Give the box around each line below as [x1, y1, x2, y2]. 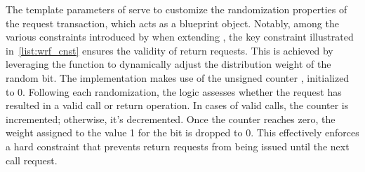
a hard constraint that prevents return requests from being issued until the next [6, 138, 350, 153]
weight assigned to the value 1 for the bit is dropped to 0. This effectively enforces [6, 125, 359, 140]
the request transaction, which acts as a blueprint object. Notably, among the [6, 15, 339, 30]
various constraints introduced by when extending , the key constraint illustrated [6, 29, 354, 44]
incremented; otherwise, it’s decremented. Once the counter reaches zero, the [6, 111, 336, 126]
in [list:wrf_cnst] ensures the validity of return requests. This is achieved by [6, 43, 333, 57]
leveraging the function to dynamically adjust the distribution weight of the [6, 57, 331, 71]
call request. [6, 152, 58, 167]
